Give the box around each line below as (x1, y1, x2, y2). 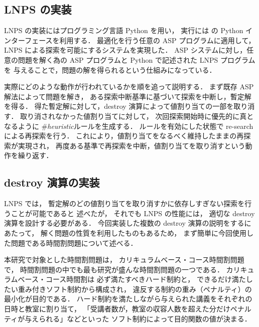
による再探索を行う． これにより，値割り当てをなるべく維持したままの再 (4, 130, 244, 141)
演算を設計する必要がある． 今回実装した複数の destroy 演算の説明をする (4, 218, 244, 228)
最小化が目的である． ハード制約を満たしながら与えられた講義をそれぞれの (4, 293, 252, 304)
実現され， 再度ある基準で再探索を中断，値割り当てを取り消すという (18, 140, 245, 150)
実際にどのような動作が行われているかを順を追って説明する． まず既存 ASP (4, 81, 254, 92)
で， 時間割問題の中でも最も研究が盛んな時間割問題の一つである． (4, 264, 224, 274)
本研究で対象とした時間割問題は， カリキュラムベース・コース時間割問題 (4, 254, 244, 265)
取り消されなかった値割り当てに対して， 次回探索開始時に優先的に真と (20, 110, 254, 121)
